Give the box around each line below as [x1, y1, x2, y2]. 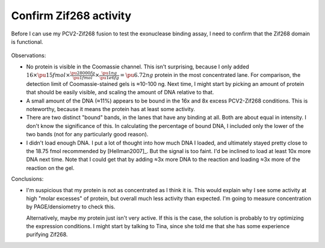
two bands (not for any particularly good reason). [26, 131, 149, 138]
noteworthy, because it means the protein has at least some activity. [26, 105, 196, 112]
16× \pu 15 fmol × [26, 72, 70, 79]
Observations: [11, 52, 46, 59]
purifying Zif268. [26, 231, 68, 238]
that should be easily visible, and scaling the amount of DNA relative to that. [26, 89, 214, 96]
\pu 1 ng [101, 70, 117, 76]
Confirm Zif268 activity [11, 9, 132, 22]
